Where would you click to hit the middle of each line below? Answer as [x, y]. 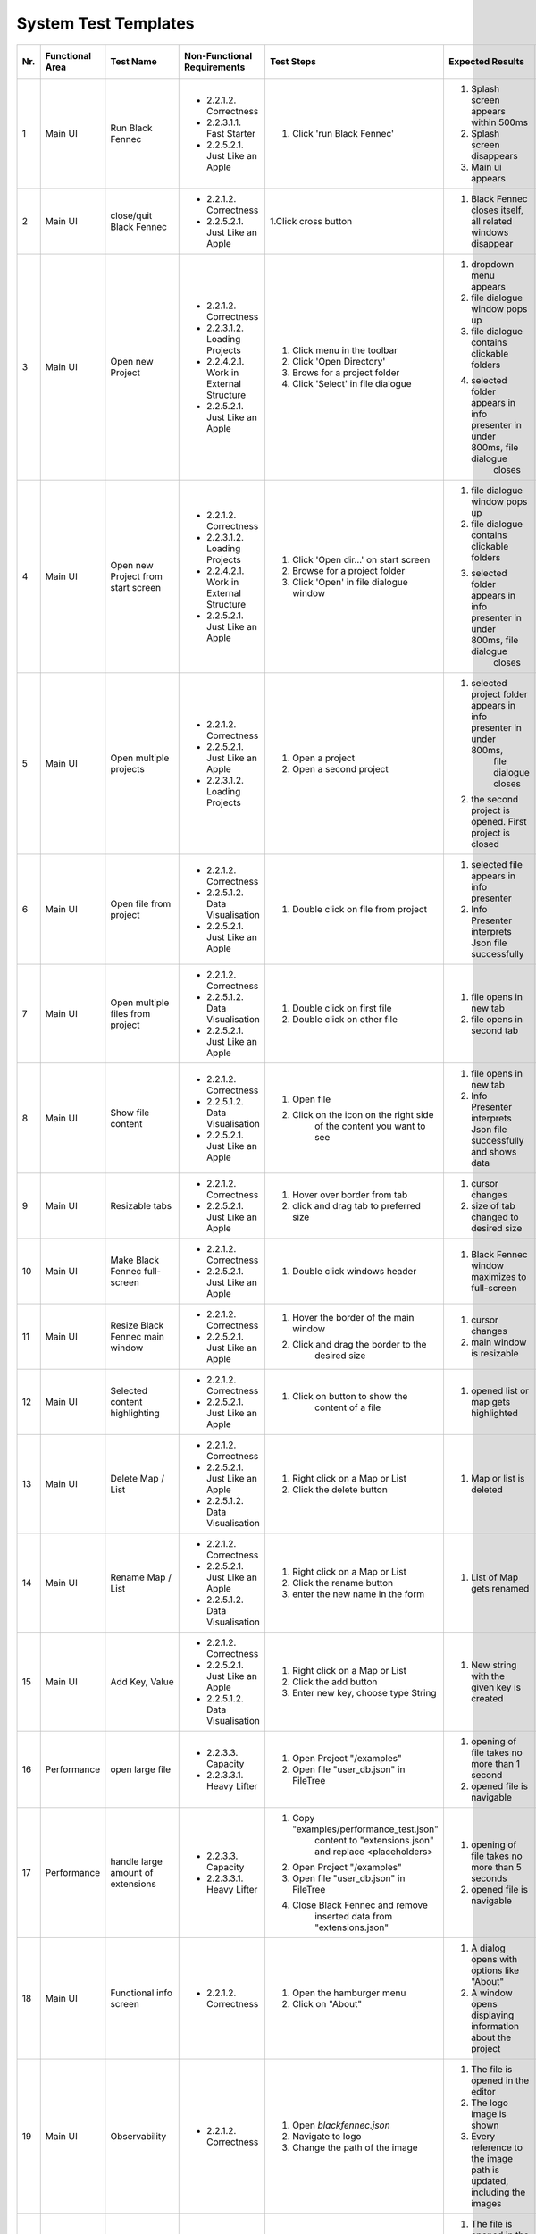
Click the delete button [339, 1490]
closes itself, [497, 210]
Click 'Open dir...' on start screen [361, 559]
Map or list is [498, 1478]
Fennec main [138, 1336]
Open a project [323, 758]
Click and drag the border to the [359, 1344]
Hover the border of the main [353, 1317]
